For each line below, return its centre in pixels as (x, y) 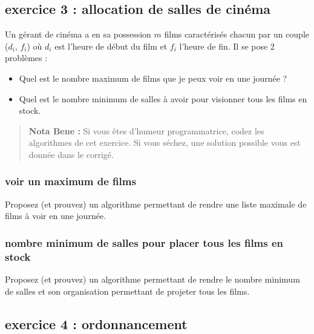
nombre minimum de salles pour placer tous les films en (144, 242)
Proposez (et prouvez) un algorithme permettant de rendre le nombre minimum (152, 279)
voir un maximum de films (70, 181)
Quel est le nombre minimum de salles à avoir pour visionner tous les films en (163, 98)
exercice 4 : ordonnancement (96, 323)
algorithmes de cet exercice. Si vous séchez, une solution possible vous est (165, 142)
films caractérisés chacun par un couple (237, 34)
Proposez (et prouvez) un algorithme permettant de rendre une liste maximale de (156, 204)
